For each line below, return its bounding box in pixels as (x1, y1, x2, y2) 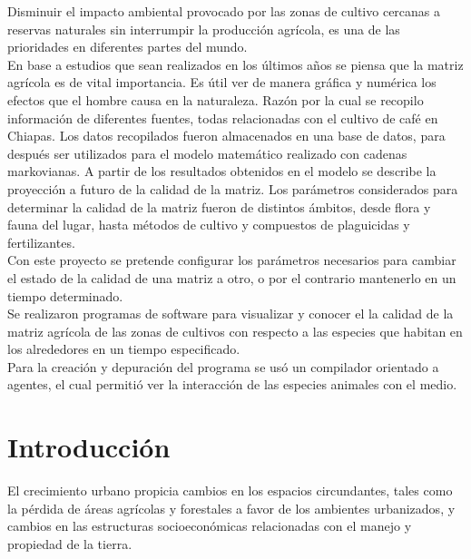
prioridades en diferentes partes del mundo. (7, 37, 248, 56)
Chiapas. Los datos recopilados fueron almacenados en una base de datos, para (7, 126, 446, 145)
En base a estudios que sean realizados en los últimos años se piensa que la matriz (7, 54, 464, 74)
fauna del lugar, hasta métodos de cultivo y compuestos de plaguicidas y (7, 215, 410, 234)
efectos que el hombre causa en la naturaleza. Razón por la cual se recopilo (7, 90, 424, 109)
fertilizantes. (7, 232, 75, 251)
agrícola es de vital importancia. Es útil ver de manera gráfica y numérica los (7, 73, 437, 92)
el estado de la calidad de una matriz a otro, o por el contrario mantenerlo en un (7, 268, 456, 287)
